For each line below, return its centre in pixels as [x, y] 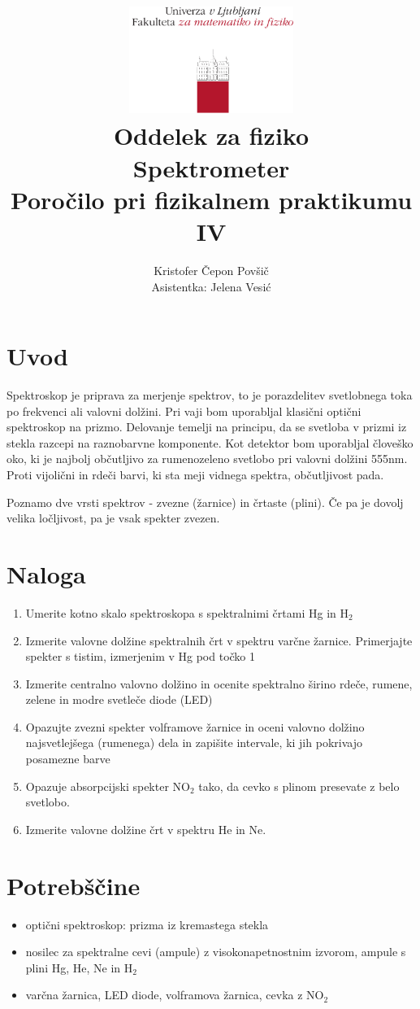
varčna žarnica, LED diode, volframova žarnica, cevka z [164, 995]
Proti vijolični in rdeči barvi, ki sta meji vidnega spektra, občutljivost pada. [195, 474]
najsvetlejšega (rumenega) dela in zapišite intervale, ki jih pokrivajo [194, 743]
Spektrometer [211, 167]
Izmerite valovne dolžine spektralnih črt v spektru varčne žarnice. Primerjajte [219, 640]
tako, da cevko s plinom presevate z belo [299, 786]
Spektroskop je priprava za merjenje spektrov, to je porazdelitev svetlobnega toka [210, 395]
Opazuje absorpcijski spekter [97, 786]
